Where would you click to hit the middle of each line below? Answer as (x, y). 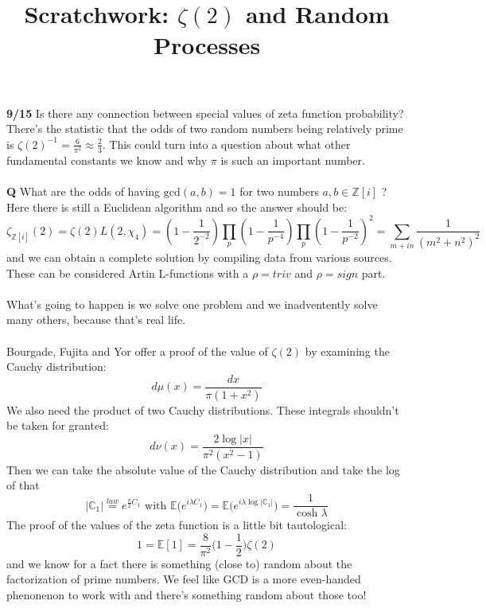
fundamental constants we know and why (107, 160)
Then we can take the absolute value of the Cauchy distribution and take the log (203, 469)
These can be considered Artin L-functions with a (128, 273)
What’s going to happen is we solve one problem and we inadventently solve (192, 304)
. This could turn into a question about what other (226, 144)
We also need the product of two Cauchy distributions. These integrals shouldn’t (203, 409)
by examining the (347, 351)
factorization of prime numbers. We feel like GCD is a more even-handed (184, 579)
